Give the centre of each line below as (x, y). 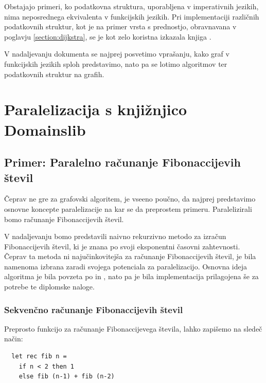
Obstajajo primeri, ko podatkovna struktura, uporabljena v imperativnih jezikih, (131, 6)
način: (14, 339)
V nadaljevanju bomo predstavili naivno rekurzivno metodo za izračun (115, 236)
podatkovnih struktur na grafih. (54, 74)
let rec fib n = (39, 357)
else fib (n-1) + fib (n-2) (67, 377)
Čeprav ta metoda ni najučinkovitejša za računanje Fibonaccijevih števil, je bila (130, 256)
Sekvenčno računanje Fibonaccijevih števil (94, 309)
